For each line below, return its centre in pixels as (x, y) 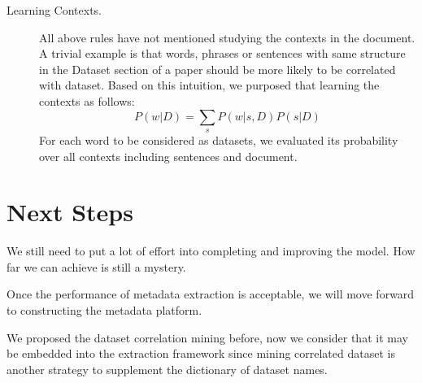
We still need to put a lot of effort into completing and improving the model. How (211, 251)
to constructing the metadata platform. (104, 310)
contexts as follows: (87, 100)
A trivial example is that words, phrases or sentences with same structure (222, 53)
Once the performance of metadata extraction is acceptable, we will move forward (211, 294)
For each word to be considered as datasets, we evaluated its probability (219, 139)
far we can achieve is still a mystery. (96, 266)
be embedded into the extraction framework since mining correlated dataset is (201, 353)
